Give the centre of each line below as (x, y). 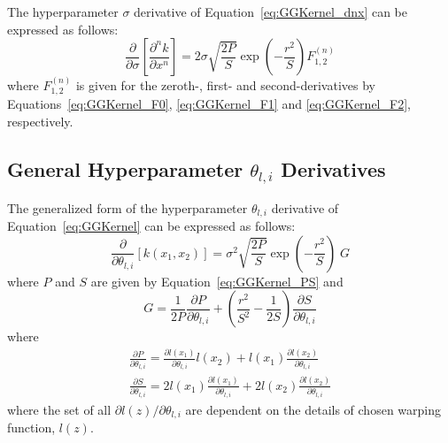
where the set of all (59, 409)
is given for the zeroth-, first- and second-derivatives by (225, 85)
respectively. (40, 122)
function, (31, 427)
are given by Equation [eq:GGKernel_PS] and (217, 281)
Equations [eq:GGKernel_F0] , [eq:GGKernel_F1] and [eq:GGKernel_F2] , (209, 104)
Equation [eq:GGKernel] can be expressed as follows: (151, 226)
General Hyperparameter (125, 169)
